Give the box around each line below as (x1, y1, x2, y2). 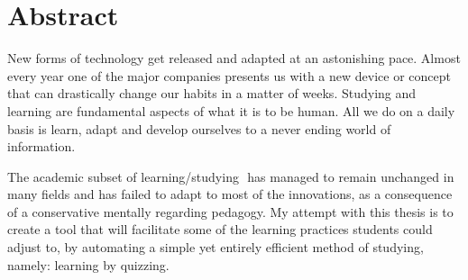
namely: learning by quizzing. (7, 255, 170, 274)
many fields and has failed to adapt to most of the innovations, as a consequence (7, 185, 453, 203)
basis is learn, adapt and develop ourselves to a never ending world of (7, 119, 391, 138)
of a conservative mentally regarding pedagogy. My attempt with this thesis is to (7, 202, 454, 221)
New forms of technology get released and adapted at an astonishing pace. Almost (7, 49, 461, 68)
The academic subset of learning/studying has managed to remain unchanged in (7, 167, 454, 185)
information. (7, 137, 76, 156)
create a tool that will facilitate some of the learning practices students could (7, 220, 433, 239)
